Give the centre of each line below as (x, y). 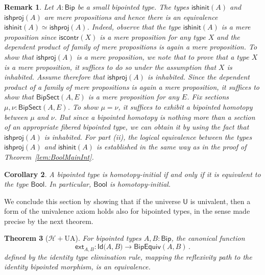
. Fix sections (208, 97)
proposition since (30, 36)
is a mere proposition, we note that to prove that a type (163, 56)
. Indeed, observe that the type (134, 27)
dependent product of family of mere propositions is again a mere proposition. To (131, 47)
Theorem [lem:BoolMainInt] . (49, 156)
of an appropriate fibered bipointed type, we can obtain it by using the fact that (127, 127)
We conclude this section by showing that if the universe (92, 201)
